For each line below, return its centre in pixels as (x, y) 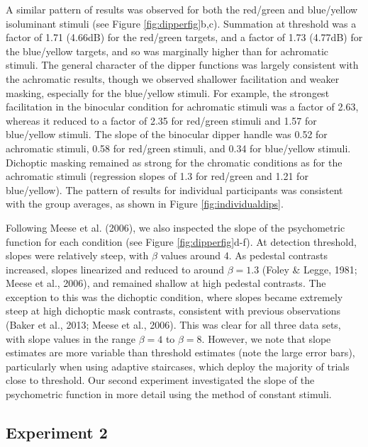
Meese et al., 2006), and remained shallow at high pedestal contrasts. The (166, 283)
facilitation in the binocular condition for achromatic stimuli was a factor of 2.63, (182, 107)
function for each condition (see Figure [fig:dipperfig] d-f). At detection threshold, (181, 241)
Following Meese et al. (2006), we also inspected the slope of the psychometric (175, 227)
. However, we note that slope (266, 338)
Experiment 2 (57, 432)
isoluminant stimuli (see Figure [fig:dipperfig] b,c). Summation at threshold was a (181, 23)
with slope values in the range (71, 338)
